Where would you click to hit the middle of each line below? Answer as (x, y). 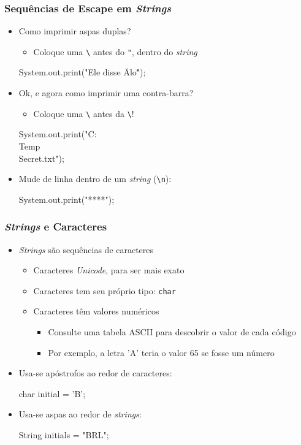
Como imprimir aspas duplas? (75, 31)
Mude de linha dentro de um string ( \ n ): (95, 179)
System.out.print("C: (58, 134)
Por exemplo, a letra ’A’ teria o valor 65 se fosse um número (161, 352)
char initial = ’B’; (52, 393)
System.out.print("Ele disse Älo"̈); (82, 72)
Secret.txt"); (41, 158)
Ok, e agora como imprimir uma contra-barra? (106, 93)
